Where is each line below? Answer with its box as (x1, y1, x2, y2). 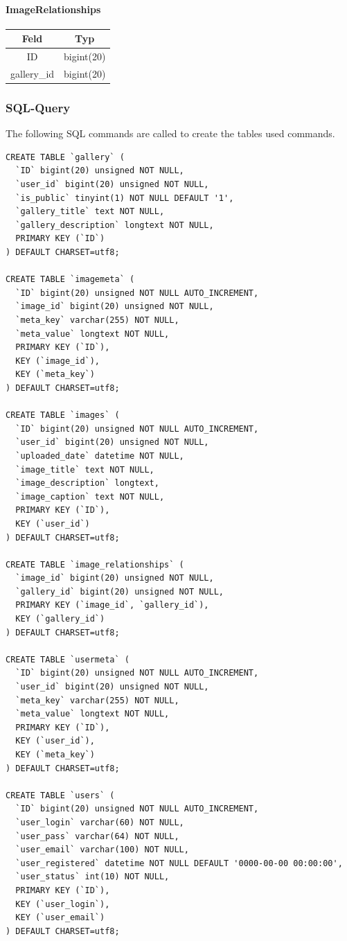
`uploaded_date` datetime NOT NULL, (15, 450, 184, 461)
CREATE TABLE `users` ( (6, 790, 115, 800)
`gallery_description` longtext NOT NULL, (15, 220, 214, 230)
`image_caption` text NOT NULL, (15, 491, 165, 502)
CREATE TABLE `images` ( (6, 410, 120, 421)
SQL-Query (6, 99, 71, 116)
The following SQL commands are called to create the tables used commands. (6, 126, 335, 141)
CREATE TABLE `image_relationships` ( (6, 559, 184, 570)
